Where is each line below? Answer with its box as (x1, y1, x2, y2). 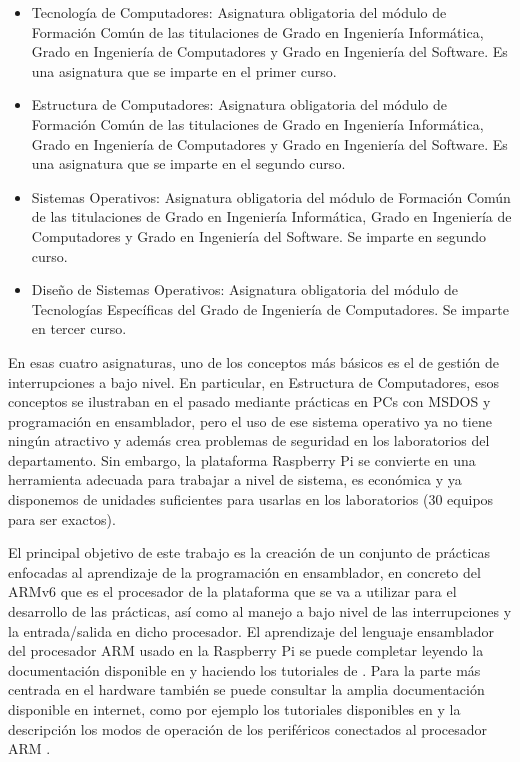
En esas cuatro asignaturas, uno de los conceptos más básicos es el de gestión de (8, 351, 500, 372)
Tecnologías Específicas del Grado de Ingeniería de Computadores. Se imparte (31, 298, 509, 319)
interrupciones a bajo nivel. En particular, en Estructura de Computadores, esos (8, 371, 500, 392)
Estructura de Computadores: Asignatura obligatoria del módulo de (31, 94, 448, 115)
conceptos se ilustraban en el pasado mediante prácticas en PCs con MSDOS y (8, 391, 491, 412)
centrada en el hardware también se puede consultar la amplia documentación (8, 679, 485, 700)
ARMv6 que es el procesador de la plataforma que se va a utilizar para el (8, 581, 457, 602)
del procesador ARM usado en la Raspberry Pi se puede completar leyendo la (8, 640, 484, 661)
